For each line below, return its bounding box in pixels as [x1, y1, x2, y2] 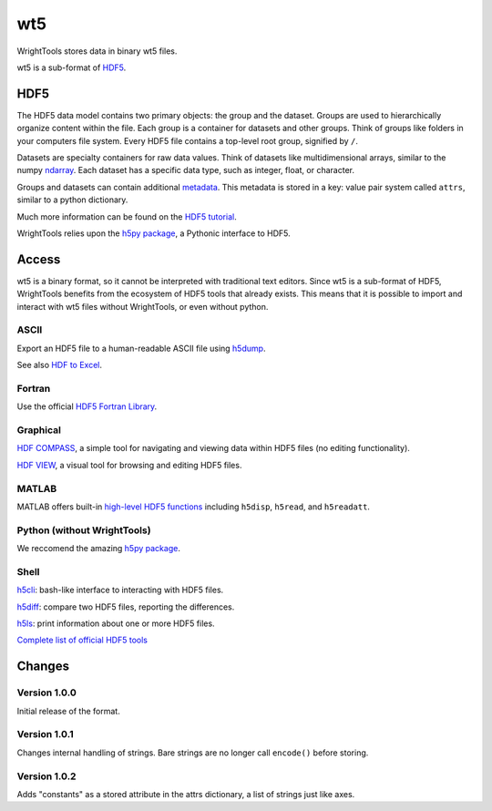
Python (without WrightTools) [16, 524, 151, 537]
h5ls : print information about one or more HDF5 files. [16, 618, 215, 629]
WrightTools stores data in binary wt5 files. [16, 46, 178, 56]
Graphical [16, 424, 61, 436]
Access [16, 252, 61, 267]
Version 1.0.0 [16, 686, 77, 699]
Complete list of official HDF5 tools [16, 634, 148, 646]
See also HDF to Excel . [16, 360, 103, 371]
